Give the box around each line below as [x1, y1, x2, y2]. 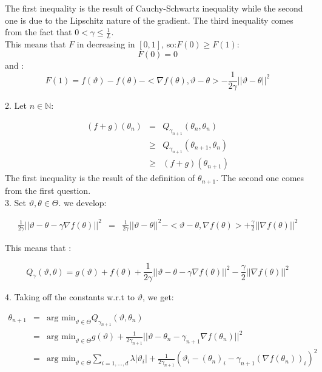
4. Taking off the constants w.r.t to [5, 291, 135, 303]
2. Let [5, 99, 27, 112]
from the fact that [5, 26, 72, 38]
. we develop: [58, 196, 107, 208]
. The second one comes [216, 171, 304, 184]
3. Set [5, 196, 26, 208]
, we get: [143, 291, 174, 303]
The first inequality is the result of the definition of [5, 171, 195, 184]
